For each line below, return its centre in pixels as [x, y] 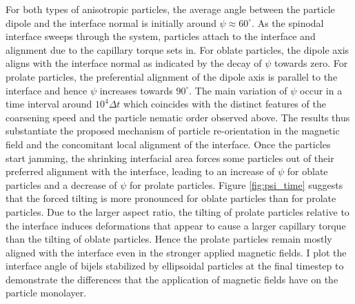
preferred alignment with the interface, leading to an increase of [140, 171]
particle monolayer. [46, 293]
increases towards [136, 90]
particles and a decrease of [61, 184]
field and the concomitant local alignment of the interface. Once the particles [168, 144]
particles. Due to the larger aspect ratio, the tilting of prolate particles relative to [177, 211]
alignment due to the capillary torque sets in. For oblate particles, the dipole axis [177, 49]
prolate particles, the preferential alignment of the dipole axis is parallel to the [172, 76]
